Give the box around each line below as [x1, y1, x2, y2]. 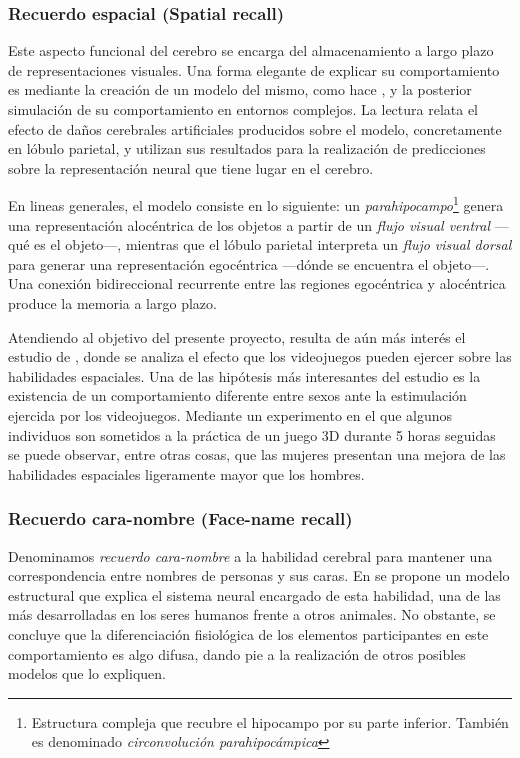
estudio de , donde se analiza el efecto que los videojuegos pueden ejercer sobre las [8, 346, 512, 367]
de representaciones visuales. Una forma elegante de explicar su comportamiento [8, 59, 500, 80]
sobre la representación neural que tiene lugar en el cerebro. [8, 157, 374, 178]
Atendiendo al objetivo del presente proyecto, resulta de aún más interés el [8, 326, 466, 347]
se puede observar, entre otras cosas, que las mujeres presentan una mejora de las [8, 444, 506, 465]
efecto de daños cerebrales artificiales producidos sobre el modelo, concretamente [8, 118, 502, 139]
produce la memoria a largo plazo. [8, 293, 217, 313]
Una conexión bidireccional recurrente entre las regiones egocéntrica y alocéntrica [8, 273, 506, 294]
